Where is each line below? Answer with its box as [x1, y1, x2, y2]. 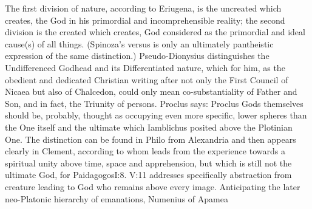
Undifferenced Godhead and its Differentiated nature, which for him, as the [5, 61, 285, 74]
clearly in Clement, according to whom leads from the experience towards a [5, 145, 285, 157]
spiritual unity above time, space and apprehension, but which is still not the [5, 156, 292, 169]
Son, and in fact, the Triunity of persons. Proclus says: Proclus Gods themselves [5, 97, 304, 109]
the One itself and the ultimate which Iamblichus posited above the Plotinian [5, 120, 293, 133]
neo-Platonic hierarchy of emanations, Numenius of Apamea [5, 192, 228, 205]
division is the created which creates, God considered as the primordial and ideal [5, 26, 305, 38]
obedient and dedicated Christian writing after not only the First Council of [5, 73, 288, 86]
